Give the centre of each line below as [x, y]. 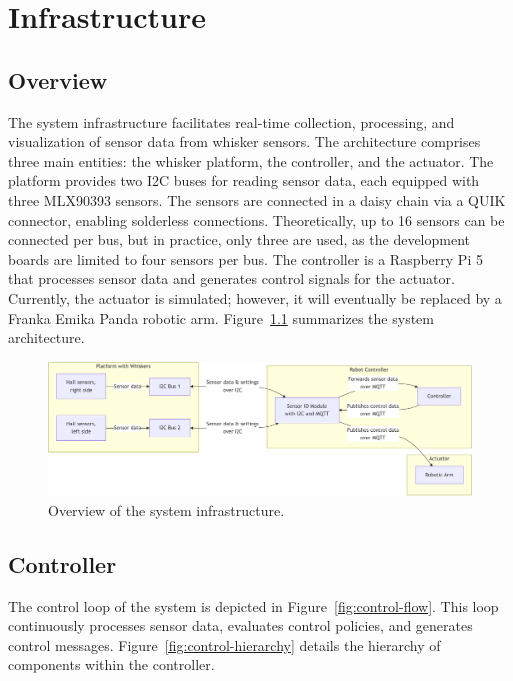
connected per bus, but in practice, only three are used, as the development [239, 239]
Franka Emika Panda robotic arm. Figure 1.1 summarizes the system [221, 317]
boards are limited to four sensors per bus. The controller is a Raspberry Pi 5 [245, 258]
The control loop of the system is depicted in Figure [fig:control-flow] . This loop [253, 605]
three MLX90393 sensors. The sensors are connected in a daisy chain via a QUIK [257, 199]
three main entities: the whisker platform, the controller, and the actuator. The [251, 160]
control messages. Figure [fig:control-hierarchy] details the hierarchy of [224, 644]
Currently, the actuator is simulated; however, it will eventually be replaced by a [255, 297]
